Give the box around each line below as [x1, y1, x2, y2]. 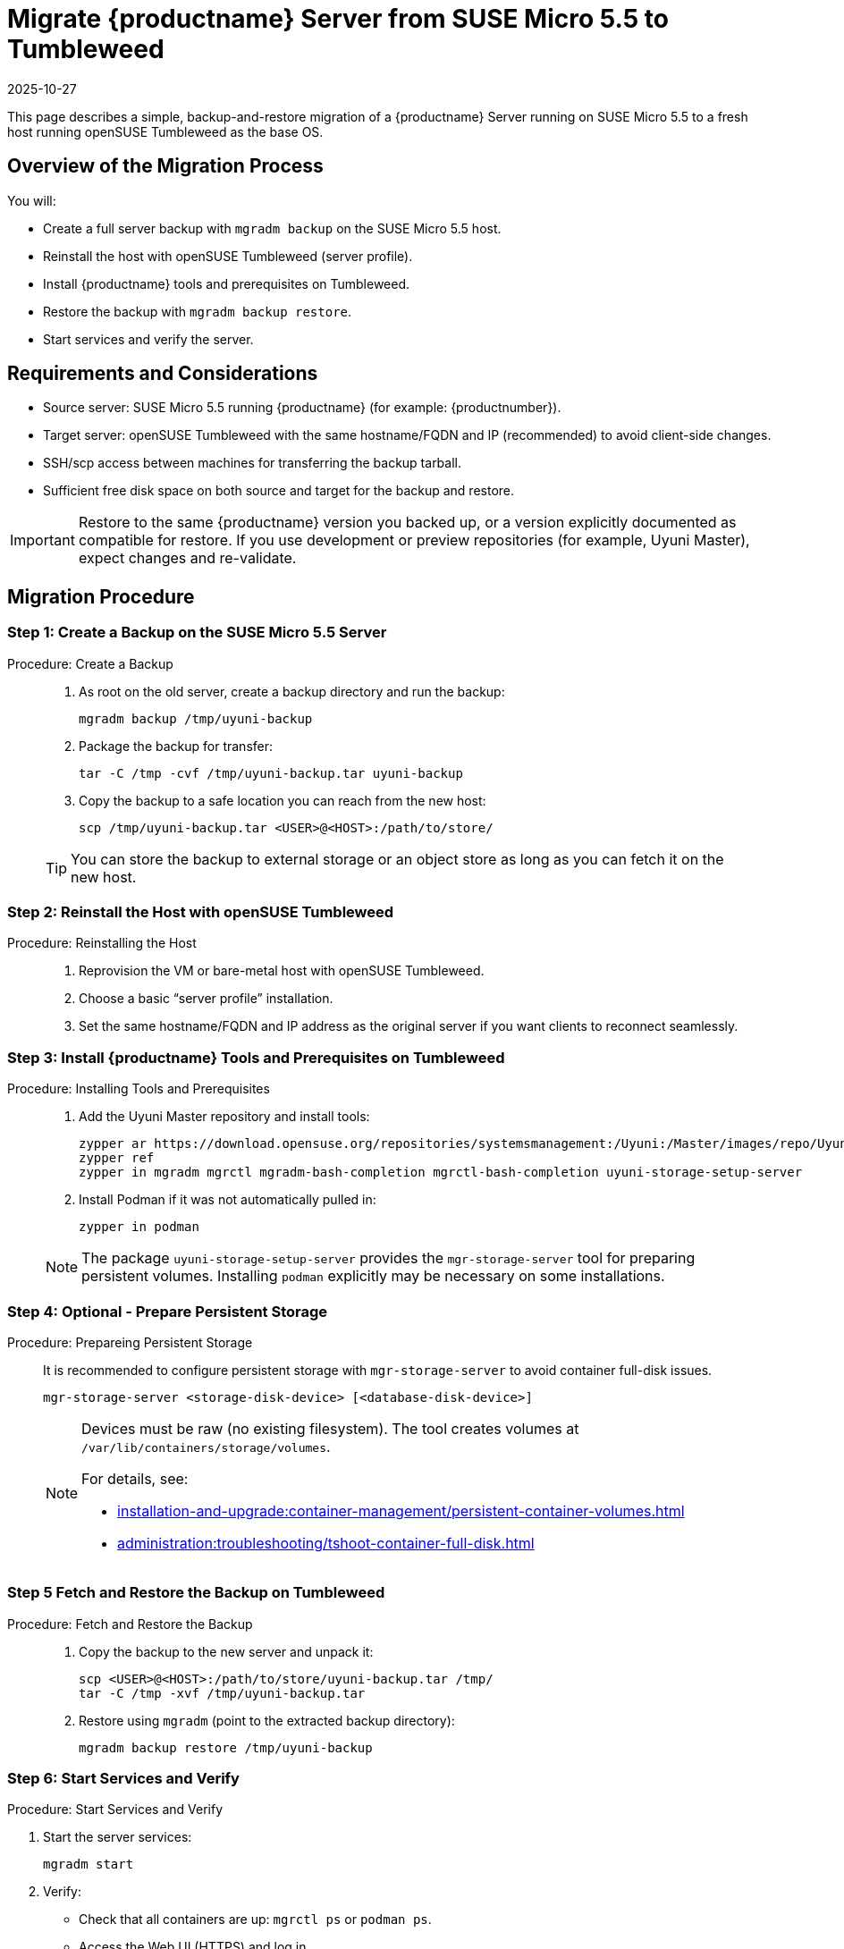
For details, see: [81, 1469, 189, 1488]
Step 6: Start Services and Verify [7, 1769, 240, 1788]
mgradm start [43, 1857, 134, 1872]
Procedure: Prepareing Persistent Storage [7, 1334, 253, 1350]
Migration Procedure [7, 585, 195, 608]
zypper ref [79, 1151, 155, 1166]
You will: [7, 192, 56, 208]
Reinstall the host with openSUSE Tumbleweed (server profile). [43, 248, 413, 264]
